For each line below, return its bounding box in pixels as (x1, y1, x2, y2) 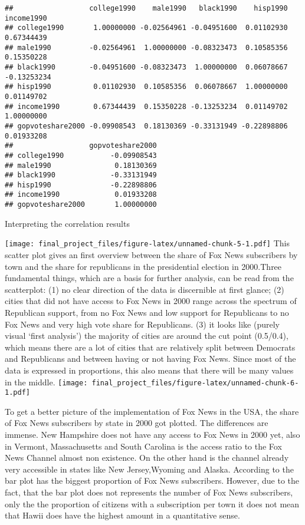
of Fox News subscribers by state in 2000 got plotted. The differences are (5, 417, 268, 429)
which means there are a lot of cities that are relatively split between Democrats (5, 341, 296, 353)
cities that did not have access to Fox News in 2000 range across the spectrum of (5, 295, 297, 307)
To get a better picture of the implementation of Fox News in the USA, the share (5, 405, 299, 417)
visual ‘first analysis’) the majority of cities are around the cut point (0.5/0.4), (5, 329, 288, 342)
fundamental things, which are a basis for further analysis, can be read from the (5, 272, 294, 284)
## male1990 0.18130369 (5, 161, 157, 170)
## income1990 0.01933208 (5, 190, 157, 199)
